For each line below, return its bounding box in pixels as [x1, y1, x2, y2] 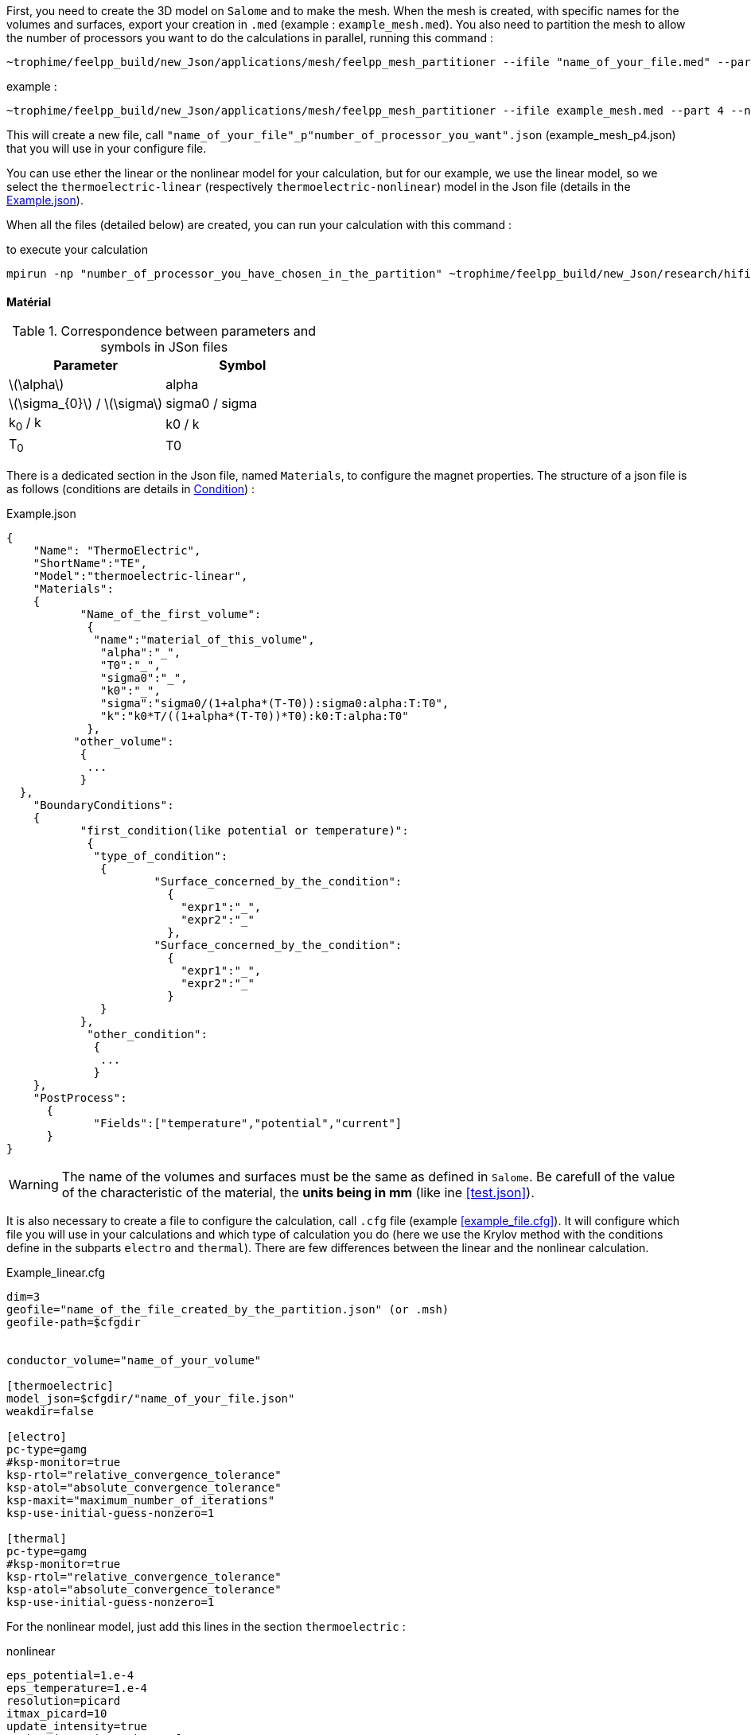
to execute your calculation [6, 243, 148, 256]
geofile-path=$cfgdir [6, 1315, 141, 1328]
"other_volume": [73, 734, 174, 748]
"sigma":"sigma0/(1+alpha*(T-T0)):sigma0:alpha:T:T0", [100, 696, 449, 710]
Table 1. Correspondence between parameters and [12, 323, 316, 340]
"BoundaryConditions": [33, 798, 174, 811]
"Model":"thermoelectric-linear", [33, 569, 248, 582]
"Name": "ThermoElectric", [33, 543, 201, 557]
